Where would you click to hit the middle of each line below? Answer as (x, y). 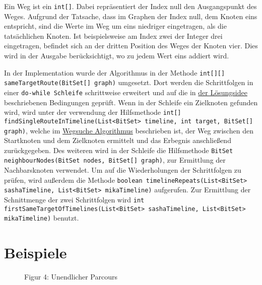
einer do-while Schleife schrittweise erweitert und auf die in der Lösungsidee (126, 92)
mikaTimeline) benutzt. (42, 218)
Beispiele (36, 253)
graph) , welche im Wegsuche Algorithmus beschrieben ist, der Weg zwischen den (129, 130)
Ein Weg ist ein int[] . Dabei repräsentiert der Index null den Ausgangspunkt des (130, 6)
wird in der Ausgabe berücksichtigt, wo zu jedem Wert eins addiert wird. (117, 56)
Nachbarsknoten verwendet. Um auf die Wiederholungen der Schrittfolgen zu (123, 170)
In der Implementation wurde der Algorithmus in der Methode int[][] (115, 72)
